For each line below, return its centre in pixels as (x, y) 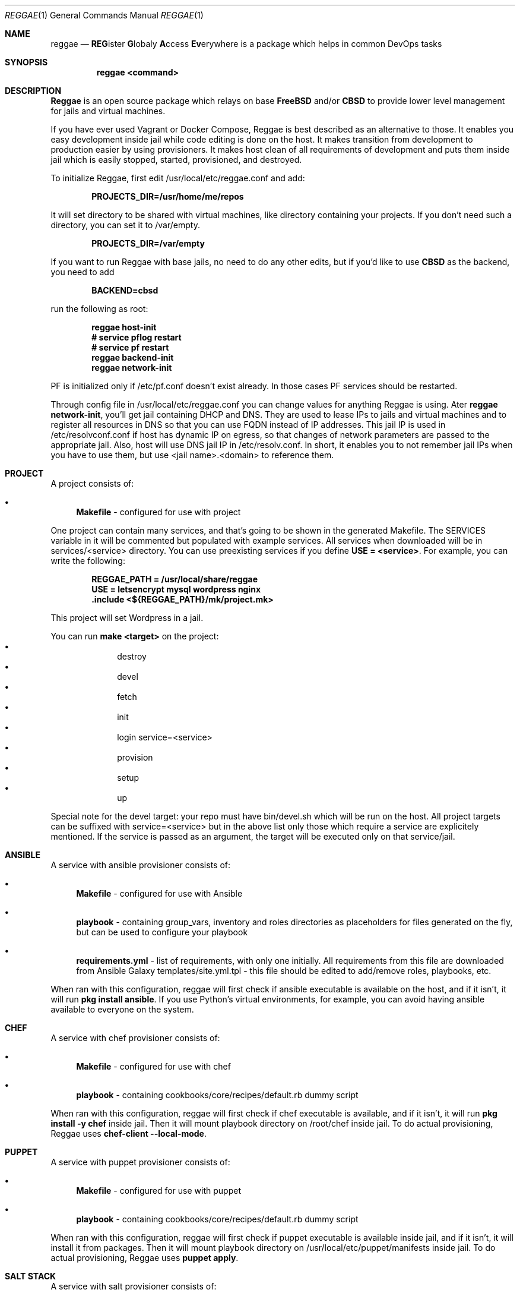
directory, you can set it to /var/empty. (125, 225)
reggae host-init (124, 327)
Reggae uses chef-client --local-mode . (129, 1133)
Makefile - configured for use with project (158, 512)
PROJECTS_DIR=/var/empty (148, 243)
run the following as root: (99, 309)
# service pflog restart (137, 337)
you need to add (83, 272)
